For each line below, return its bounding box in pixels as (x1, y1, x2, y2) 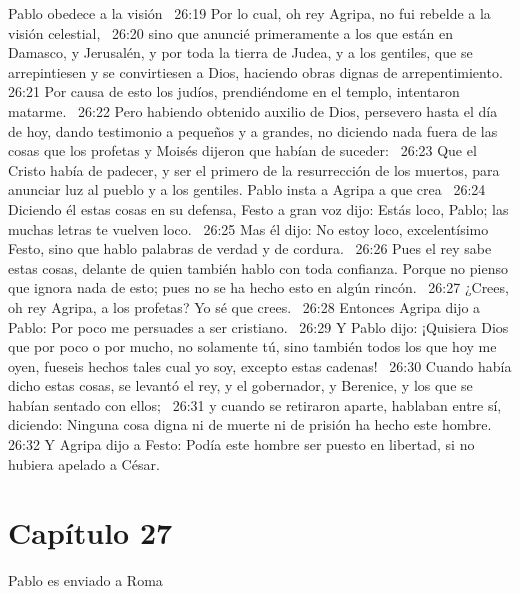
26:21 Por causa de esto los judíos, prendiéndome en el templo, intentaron (8, 81, 460, 102)
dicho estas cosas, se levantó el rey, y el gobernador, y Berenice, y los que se (8, 375, 473, 396)
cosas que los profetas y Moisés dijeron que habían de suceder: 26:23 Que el (8, 140, 477, 161)
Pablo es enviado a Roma (8, 570, 163, 591)
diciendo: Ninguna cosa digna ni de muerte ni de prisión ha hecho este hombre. (8, 414, 492, 435)
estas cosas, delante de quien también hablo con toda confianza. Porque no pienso (8, 257, 508, 278)
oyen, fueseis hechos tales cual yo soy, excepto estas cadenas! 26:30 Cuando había (8, 355, 512, 376)
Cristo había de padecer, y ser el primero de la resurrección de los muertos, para (8, 159, 500, 180)
